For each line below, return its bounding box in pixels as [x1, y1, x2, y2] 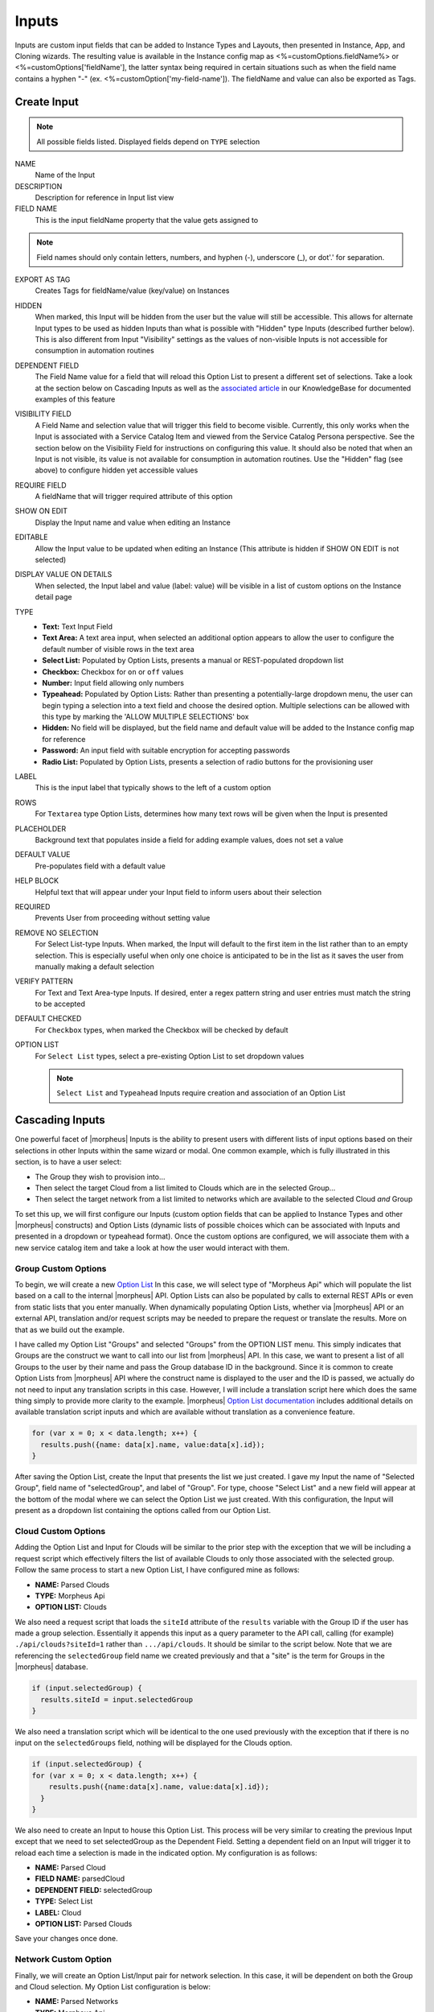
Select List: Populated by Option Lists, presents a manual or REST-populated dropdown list [42, 656, 344, 666]
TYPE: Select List [35, 1896, 93, 1907]
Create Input [14, 95, 80, 109]
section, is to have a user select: [14, 1157, 122, 1167]
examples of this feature [35, 394, 116, 404]
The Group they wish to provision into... [35, 1172, 166, 1181]
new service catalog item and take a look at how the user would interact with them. [14, 1243, 290, 1252]
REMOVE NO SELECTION [14, 928, 99, 938]
